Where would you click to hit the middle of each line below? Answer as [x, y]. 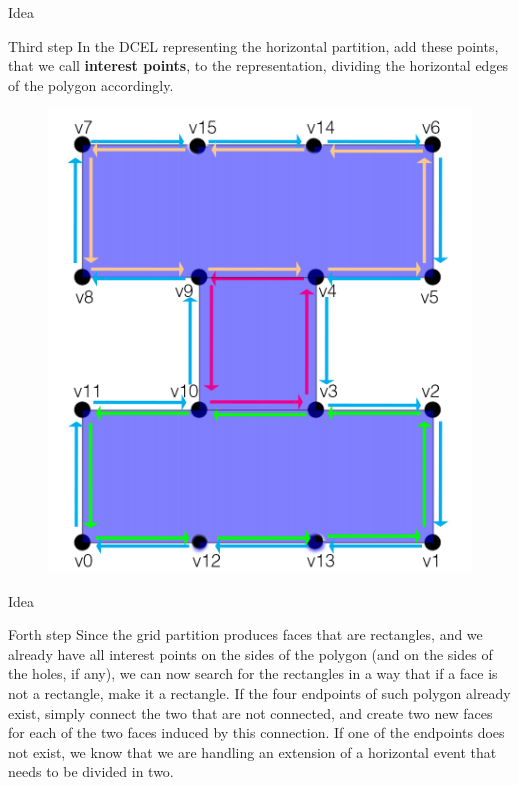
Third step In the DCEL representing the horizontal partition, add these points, [253, 45]
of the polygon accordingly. [91, 84]
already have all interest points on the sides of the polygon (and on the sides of [250, 653]
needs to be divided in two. [91, 771]
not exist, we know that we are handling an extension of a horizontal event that [252, 751]
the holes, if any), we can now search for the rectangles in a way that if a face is [253, 673]
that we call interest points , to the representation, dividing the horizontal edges [258, 65]
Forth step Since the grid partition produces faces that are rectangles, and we [245, 634]
